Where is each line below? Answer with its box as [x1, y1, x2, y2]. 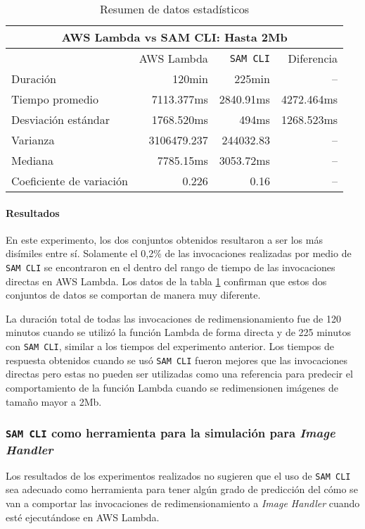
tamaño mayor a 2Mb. [6, 394, 102, 409]
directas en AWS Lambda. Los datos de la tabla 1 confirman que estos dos [6, 273, 327, 288]
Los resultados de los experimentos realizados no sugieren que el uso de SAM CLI [6, 468, 351, 483]
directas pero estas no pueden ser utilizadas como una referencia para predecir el [6, 366, 353, 381]
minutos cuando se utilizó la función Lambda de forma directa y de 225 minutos [6, 325, 351, 340]
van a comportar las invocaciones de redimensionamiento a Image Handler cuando [6, 496, 360, 511]
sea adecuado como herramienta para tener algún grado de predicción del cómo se [6, 482, 358, 497]
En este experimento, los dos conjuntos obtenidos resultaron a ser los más [6, 232, 323, 247]
